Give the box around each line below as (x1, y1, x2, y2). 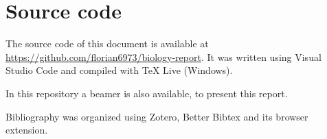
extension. (5, 123, 48, 137)
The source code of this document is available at (5, 36, 209, 51)
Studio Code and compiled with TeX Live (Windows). (5, 63, 233, 77)
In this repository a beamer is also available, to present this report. (5, 86, 288, 100)
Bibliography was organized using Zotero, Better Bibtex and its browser (5, 109, 308, 123)
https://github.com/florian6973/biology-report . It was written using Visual (5, 49, 322, 64)
